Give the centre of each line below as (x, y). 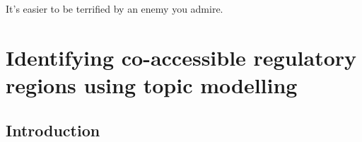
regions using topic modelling (152, 84)
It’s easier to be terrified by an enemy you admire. (115, 8)
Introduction (53, 130)
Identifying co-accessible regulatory (181, 57)
